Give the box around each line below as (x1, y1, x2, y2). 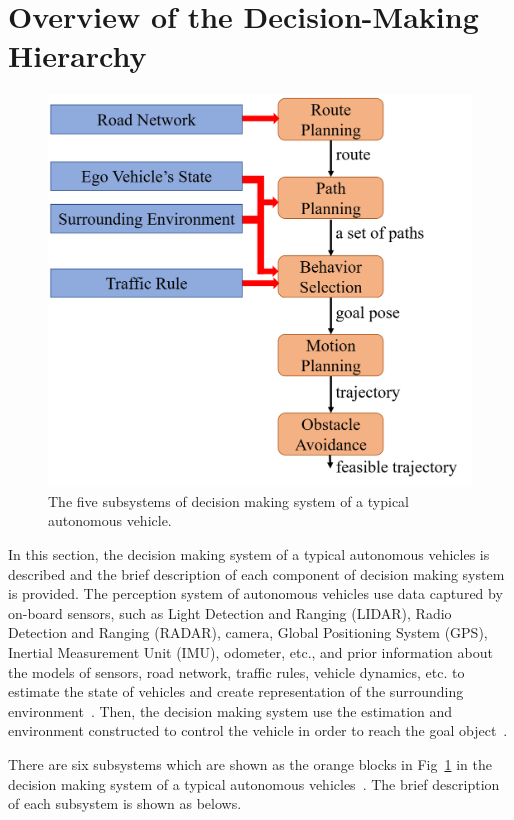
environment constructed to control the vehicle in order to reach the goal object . (8, 720, 508, 741)
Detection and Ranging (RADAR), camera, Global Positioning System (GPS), (8, 622, 488, 643)
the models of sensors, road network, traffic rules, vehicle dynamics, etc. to (8, 661, 465, 682)
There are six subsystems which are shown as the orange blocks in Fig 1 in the (8, 753, 492, 774)
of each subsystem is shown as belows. (8, 793, 242, 814)
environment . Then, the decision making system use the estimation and (8, 700, 453, 721)
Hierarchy (8, 35, 147, 76)
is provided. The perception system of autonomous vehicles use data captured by (8, 583, 503, 604)
